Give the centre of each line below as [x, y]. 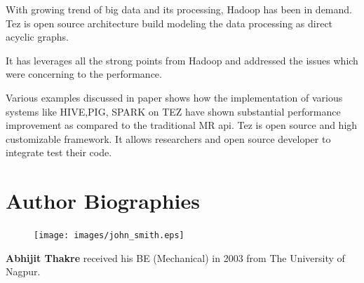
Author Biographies [103, 201]
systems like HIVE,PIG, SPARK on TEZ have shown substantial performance [173, 111]
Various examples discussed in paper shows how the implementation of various [174, 97]
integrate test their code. [59, 152]
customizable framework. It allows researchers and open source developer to [168, 138]
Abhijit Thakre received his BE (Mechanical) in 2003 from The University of [175, 257]
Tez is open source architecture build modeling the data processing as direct [169, 23]
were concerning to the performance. [84, 74]
